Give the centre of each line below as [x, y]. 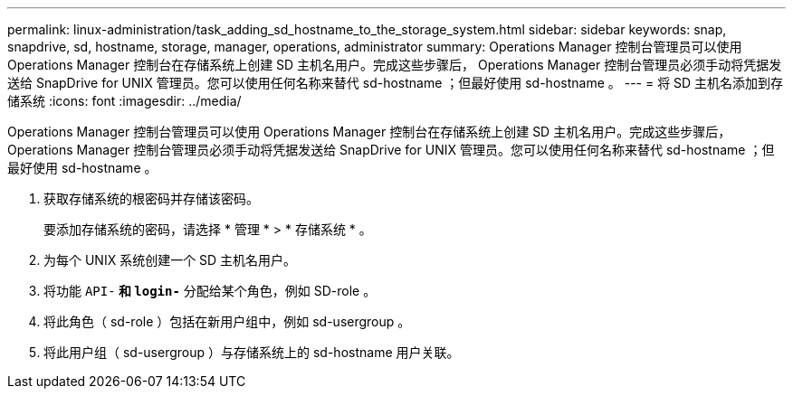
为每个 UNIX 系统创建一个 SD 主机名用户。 [170, 260]
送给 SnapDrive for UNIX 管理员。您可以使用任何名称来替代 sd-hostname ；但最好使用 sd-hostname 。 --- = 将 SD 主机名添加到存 [396, 83]
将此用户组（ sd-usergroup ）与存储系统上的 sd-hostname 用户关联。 [252, 352]
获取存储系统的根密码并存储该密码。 [151, 198]
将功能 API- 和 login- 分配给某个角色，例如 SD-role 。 [210, 291]
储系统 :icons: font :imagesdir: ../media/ [124, 101]
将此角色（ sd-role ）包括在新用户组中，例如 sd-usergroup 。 [227, 321]
